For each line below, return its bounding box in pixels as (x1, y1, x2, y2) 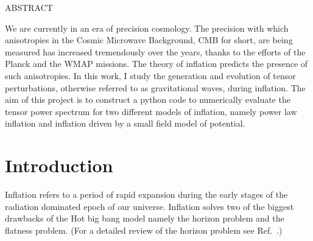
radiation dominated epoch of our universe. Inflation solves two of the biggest (5, 200, 294, 212)
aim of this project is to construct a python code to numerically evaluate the (5, 93, 290, 106)
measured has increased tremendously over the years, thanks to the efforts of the (5, 45, 306, 58)
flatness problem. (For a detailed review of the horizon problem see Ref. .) (5, 223, 283, 236)
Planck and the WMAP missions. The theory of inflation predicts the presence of (5, 57, 308, 70)
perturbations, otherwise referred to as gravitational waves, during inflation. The (5, 81, 306, 94)
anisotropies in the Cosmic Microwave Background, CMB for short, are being (5, 33, 293, 46)
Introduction (5, 153, 113, 178)
